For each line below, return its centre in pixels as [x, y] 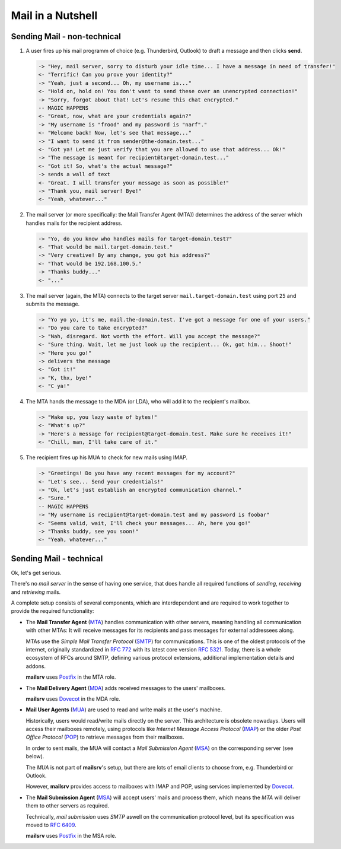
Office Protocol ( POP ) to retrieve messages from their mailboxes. [105, 737]
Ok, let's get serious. [36, 573]
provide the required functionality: [52, 611]
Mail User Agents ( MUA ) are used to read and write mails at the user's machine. [124, 710]
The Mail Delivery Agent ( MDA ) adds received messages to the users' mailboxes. [126, 688]
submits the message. [53, 304]
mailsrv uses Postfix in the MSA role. [71, 836]
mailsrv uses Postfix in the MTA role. [71, 677]
